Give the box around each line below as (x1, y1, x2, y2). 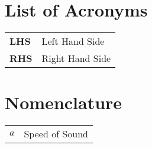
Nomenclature (5, 90, 122, 114)
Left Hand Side (41, 34, 105, 48)
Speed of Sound (24, 127, 88, 141)
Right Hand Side (41, 51, 111, 65)
